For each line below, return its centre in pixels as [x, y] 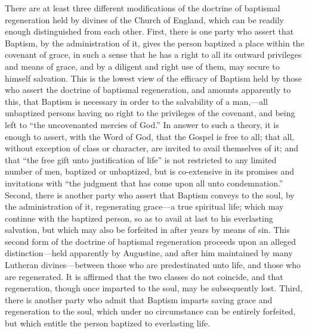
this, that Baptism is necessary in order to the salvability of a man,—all [136, 101]
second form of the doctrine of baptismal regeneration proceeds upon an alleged [151, 241]
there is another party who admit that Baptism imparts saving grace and [139, 299]
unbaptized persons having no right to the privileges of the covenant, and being [150, 113]
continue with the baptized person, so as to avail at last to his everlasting [139, 218]
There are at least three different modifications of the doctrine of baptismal [143, 8]
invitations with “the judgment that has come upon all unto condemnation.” [144, 183]
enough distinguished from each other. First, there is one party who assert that [149, 31]
